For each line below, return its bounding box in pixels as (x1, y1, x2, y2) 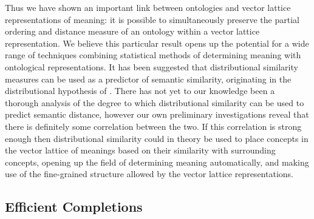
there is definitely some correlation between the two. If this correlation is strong (5, 120, 302, 132)
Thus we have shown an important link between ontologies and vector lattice (5, 1, 291, 13)
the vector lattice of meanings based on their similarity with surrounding (5, 144, 276, 157)
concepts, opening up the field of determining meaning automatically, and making (5, 155, 309, 168)
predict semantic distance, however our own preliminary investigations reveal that (5, 108, 309, 121)
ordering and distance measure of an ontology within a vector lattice (5, 25, 260, 38)
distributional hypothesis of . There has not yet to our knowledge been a (5, 84, 275, 97)
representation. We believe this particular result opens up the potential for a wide (5, 36, 309, 49)
